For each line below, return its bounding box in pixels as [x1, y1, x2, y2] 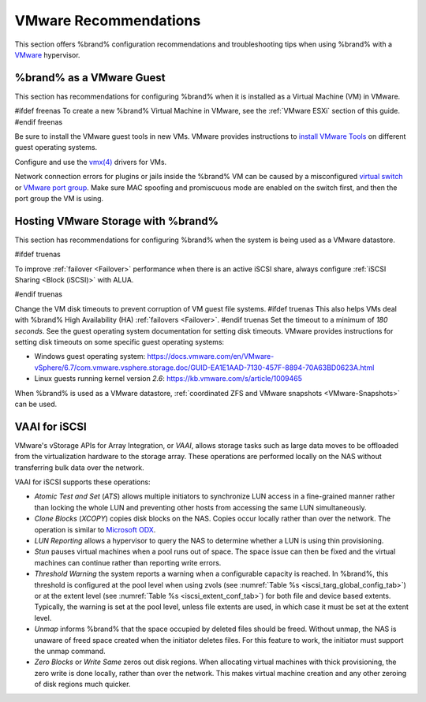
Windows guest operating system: [34, 352, 146, 361]
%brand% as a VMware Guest [14, 71, 166, 84]
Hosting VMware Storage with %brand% [14, 214, 219, 228]
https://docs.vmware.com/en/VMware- [147, 352, 275, 361]
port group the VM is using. [14, 193, 104, 203]
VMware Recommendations [14, 12, 201, 29]
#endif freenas [14, 117, 63, 126]
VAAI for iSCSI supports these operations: [14, 477, 151, 487]
